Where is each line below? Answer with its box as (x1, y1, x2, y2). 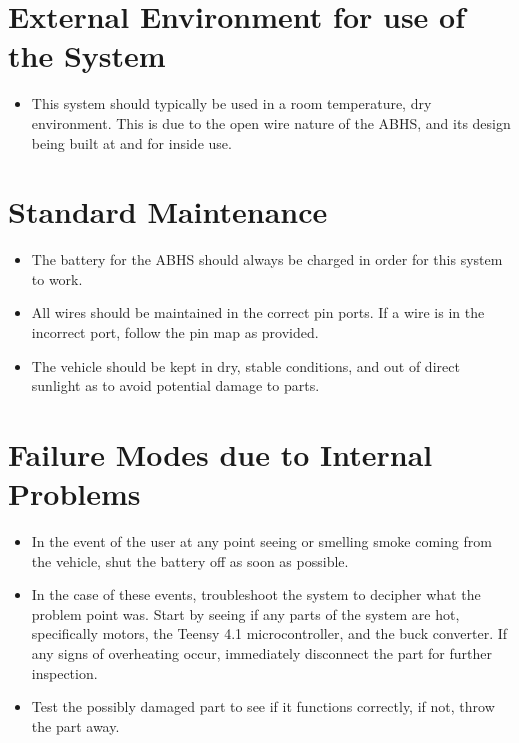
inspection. (31, 662, 98, 683)
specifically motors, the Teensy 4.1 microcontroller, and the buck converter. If (31, 623, 508, 644)
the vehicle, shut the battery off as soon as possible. (31, 550, 349, 571)
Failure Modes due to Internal (8, 433, 433, 474)
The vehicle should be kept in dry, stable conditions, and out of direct (31, 355, 460, 376)
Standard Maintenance (8, 191, 328, 232)
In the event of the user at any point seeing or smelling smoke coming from (31, 531, 492, 552)
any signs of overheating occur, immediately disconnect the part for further (31, 643, 492, 664)
